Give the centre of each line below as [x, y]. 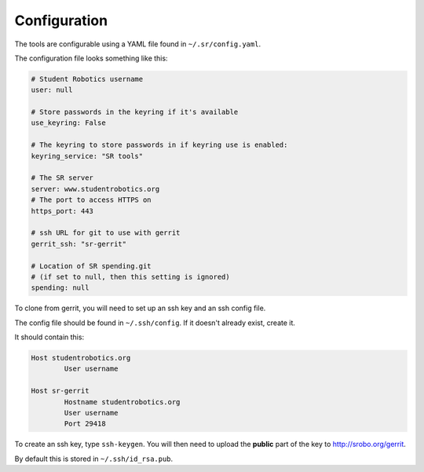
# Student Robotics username [87, 79]
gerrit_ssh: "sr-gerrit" [79, 244]
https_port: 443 [62, 211]
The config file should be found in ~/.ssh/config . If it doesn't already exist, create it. [155, 323]
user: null [52, 90]
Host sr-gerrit [60, 391]
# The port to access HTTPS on [91, 200]
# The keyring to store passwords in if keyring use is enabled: [159, 145]
